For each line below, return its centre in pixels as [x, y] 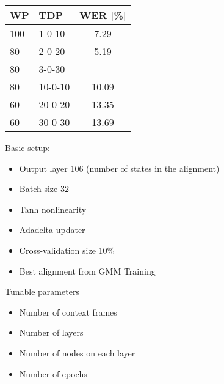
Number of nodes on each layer [77, 353]
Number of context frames [68, 312]
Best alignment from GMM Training [87, 271]
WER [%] [103, 15]
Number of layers [51, 332]
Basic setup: [27, 147]
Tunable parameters [42, 291]
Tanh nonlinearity [53, 209]
